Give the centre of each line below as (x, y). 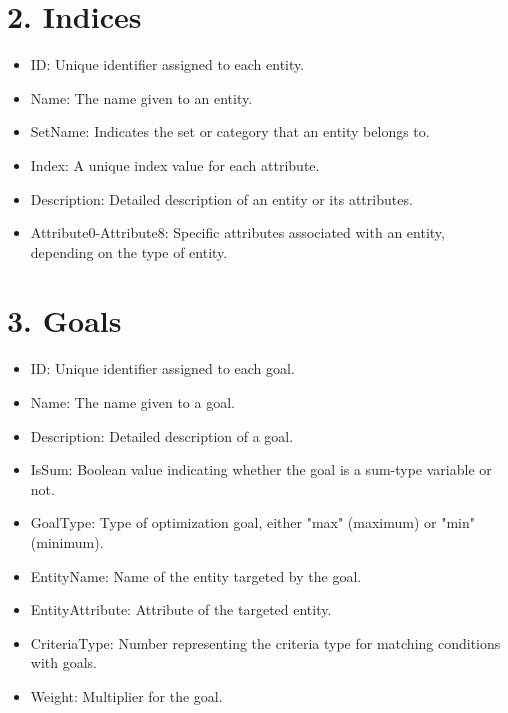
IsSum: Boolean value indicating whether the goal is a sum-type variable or (261, 469)
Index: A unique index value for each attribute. (175, 164)
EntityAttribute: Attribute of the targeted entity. (181, 609)
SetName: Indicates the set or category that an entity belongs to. (230, 131)
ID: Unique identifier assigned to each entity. (167, 64)
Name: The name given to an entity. (141, 97)
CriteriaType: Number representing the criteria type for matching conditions (265, 642)
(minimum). (67, 541)
